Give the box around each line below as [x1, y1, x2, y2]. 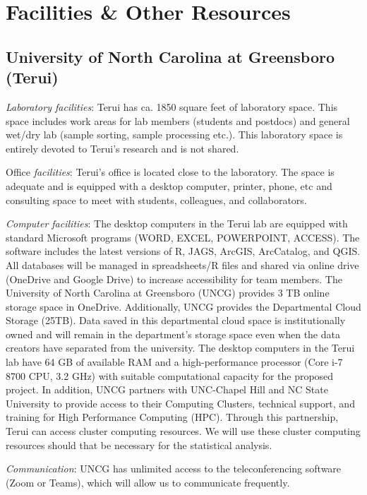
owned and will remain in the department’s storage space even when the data [6, 326, 340, 341]
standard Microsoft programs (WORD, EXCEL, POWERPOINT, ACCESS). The [6, 229, 360, 244]
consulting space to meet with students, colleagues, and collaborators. [6, 192, 307, 207]
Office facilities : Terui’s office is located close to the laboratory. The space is [6, 165, 335, 179]
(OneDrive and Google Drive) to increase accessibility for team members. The [6, 271, 342, 286]
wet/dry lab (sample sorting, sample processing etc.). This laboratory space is [6, 127, 343, 142]
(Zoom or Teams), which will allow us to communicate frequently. [6, 475, 290, 489]
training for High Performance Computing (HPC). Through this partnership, [6, 410, 339, 424]
